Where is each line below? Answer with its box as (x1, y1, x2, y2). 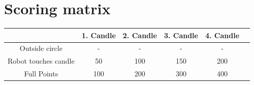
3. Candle (164, 30, 198, 40)
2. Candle (122, 30, 157, 40)
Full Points (24, 68, 58, 79)
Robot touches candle (8, 55, 75, 66)
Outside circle (19, 43, 62, 53)
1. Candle (81, 30, 116, 40)
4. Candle (205, 30, 240, 40)
